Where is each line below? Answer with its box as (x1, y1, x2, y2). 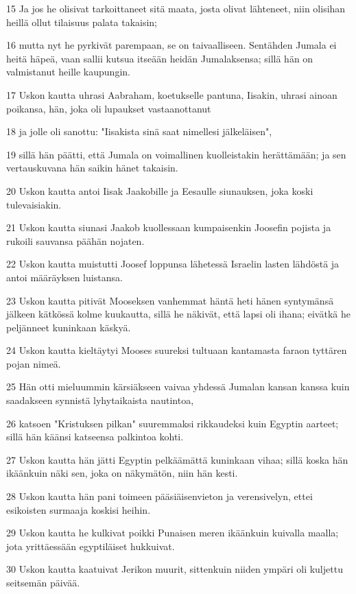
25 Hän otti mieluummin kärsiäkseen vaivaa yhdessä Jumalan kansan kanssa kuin (6, 379, 350, 394)
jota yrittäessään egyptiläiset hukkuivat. (6, 538, 175, 553)
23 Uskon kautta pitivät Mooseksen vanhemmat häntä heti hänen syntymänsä (6, 293, 334, 307)
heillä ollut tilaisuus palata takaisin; (6, 14, 157, 29)
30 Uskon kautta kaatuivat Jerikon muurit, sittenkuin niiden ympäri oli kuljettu (6, 562, 343, 576)
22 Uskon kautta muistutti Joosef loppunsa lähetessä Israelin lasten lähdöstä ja (6, 257, 340, 271)
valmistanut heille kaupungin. (6, 64, 130, 79)
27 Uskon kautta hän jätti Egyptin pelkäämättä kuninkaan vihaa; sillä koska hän (6, 452, 348, 466)
